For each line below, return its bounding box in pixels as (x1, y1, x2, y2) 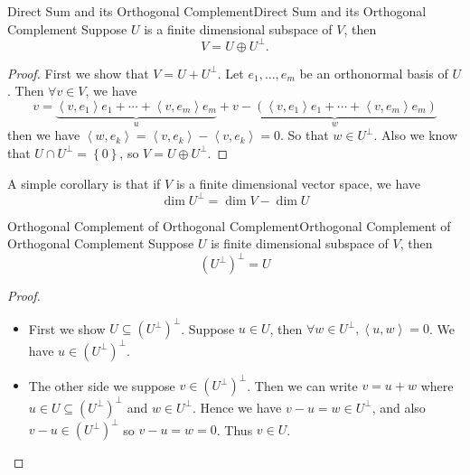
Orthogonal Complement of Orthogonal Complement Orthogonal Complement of (7, 216, 451, 235)
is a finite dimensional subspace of (144, 19, 333, 38)
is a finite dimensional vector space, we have (175, 173, 421, 192)
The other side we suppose (28, 376, 175, 395)
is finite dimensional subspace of (211, 234, 389, 253)
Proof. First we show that (7, 63, 149, 82)
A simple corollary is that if (7, 173, 161, 192)
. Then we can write (247, 376, 358, 395)
